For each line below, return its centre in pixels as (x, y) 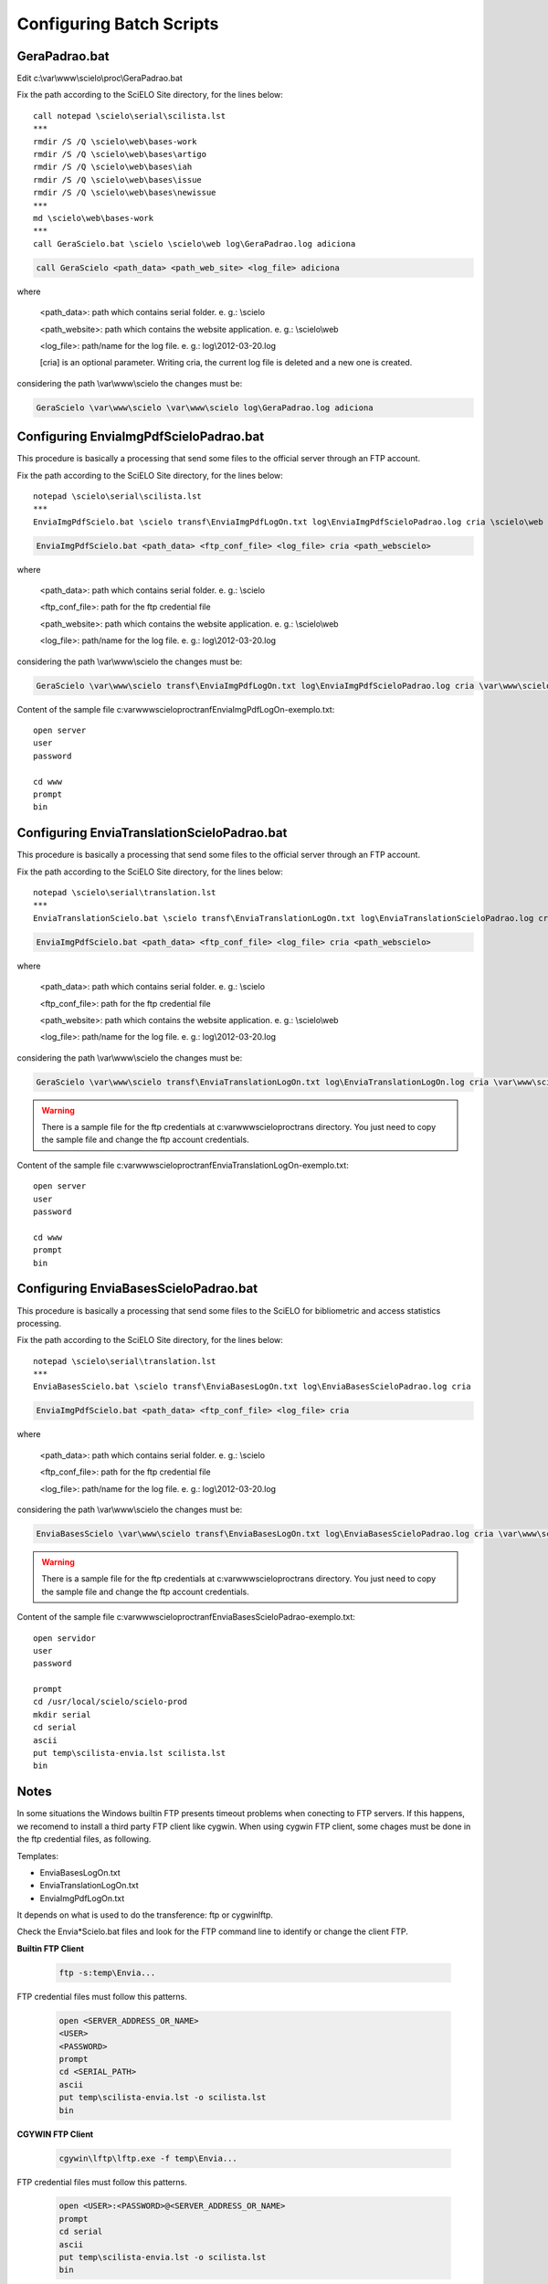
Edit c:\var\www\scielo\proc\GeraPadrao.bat (100, 79)
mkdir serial (62, 1714)
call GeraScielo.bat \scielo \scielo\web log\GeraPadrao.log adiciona (195, 243)
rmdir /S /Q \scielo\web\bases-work (115, 141)
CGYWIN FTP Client (55, 2134)
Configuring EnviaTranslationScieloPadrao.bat (152, 833)
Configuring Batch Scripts (118, 24)
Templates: (38, 1856)
